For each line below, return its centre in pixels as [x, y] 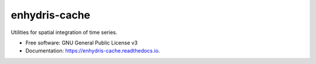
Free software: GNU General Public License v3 [82, 43]
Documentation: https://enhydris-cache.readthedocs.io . [93, 51]
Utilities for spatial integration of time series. [64, 32]
